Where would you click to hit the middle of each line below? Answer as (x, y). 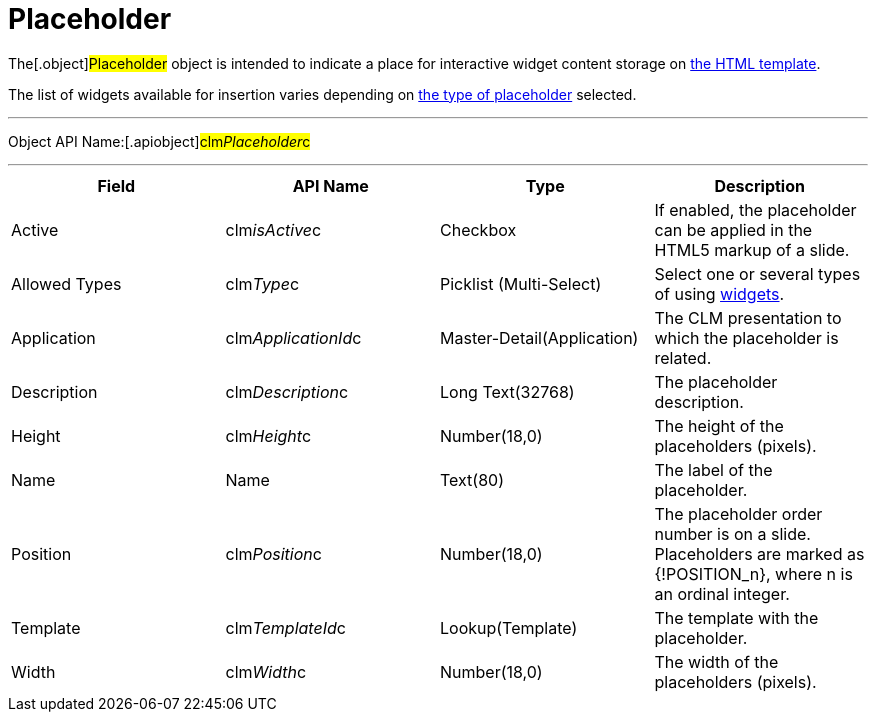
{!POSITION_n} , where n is (753, 573)
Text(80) (472, 479)
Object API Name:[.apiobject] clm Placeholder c (159, 141)
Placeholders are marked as (759, 553)
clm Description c (287, 391)
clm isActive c (273, 229)
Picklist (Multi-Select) (521, 283)
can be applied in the (733, 229)
